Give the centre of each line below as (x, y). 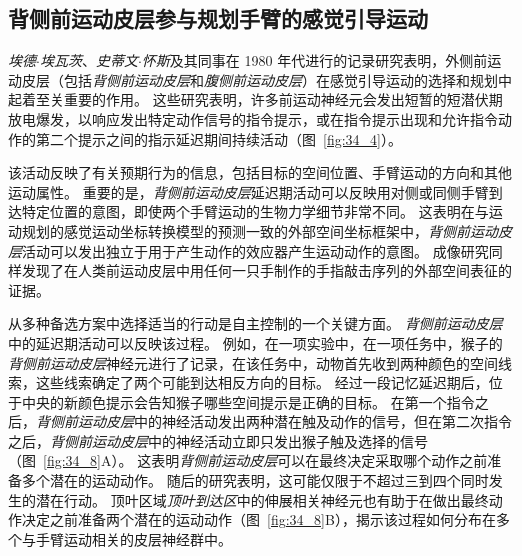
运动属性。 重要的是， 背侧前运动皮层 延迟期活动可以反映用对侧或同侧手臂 (248, 191)
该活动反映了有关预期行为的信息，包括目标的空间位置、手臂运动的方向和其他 (260, 172)
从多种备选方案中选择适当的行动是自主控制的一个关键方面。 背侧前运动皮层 (255, 323)
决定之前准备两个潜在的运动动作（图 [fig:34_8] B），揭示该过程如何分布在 (258, 519)
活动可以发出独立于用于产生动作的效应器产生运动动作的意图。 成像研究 (255, 250)
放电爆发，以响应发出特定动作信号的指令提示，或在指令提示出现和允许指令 (253, 118)
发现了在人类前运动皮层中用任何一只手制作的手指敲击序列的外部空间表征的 (266, 270)
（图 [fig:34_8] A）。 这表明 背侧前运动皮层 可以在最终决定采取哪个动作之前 (248, 460)
